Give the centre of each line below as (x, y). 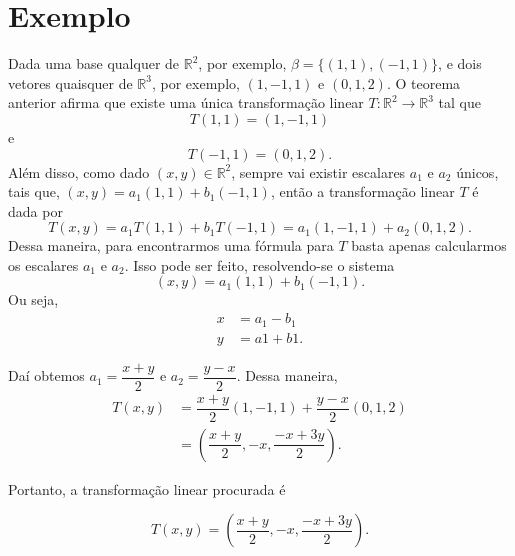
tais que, (34, 191)
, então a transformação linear (362, 191)
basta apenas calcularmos (429, 245)
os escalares (43, 264)
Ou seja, (33, 299)
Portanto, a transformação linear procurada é (147, 488)
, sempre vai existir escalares (318, 171)
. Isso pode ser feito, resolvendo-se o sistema (259, 264)
